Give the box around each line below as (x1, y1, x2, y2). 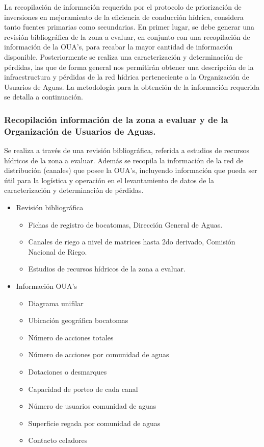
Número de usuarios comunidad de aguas (28, 401, 156, 411)
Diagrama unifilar (28, 297, 84, 308)
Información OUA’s (16, 281, 77, 291)
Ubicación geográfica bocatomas (28, 315, 128, 326)
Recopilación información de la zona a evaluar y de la (4, 113, 228, 126)
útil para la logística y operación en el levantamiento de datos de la (4, 175, 215, 185)
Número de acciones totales (28, 332, 114, 342)
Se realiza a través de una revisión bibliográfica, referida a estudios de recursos (4, 145, 250, 156)
